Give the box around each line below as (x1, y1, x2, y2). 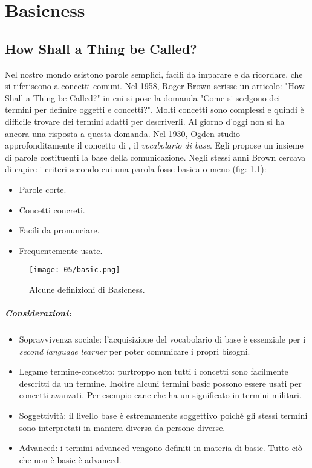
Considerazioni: (5, 307, 72, 319)
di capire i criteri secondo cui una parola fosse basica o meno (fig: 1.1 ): (5, 162, 267, 175)
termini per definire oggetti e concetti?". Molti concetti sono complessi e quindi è (5, 103, 304, 116)
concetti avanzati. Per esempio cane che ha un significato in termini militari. (19, 389, 302, 401)
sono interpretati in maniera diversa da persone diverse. (19, 421, 226, 433)
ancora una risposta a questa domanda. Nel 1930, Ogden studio (5, 127, 240, 139)
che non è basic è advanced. (19, 453, 122, 466)
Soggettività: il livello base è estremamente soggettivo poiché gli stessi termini (19, 409, 308, 422)
